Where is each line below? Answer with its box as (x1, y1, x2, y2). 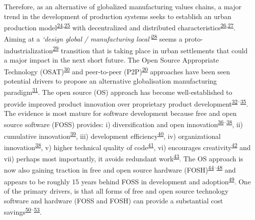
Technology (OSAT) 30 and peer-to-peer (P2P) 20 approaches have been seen (4, 65, 230, 76)
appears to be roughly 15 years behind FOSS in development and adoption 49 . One (4, 175, 251, 186)
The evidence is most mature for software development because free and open (4, 108, 237, 118)
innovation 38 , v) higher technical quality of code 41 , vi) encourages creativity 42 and (4, 140, 251, 152)
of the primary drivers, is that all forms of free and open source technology (4, 185, 229, 196)
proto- (184, 34, 203, 44)
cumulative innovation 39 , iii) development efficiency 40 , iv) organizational (4, 129, 221, 141)
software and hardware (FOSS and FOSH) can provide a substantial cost (4, 195, 223, 205)
